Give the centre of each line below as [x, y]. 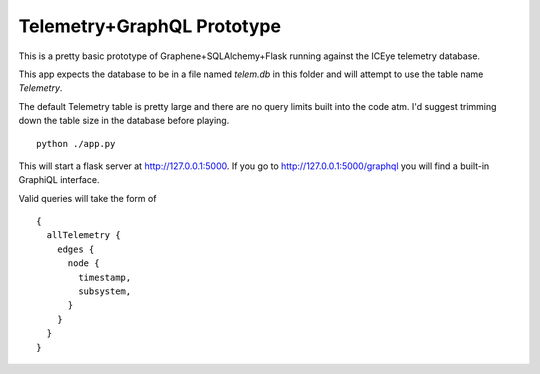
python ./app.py [76, 143]
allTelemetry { [83, 235]
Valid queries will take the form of [87, 198]
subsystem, [105, 291]
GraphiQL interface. [59, 180]
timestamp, [105, 277]
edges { [75, 249]
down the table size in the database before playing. [124, 121]
